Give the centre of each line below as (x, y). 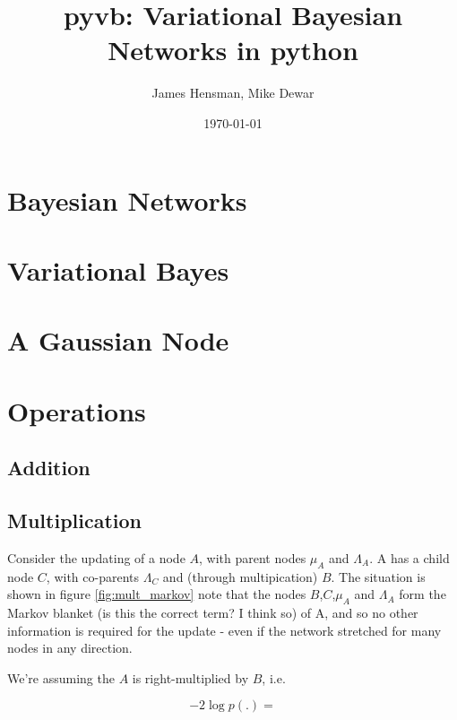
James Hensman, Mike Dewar (233, 93)
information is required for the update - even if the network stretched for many (224, 630)
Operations (77, 410)
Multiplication (75, 520)
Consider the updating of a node (96, 557)
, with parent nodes (253, 557)
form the (423, 594)
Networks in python (233, 50)
